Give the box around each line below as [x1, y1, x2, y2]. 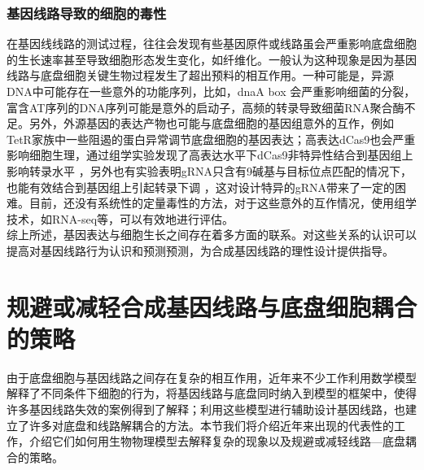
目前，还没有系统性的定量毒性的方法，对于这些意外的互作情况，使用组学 [28, 194, 417, 211]
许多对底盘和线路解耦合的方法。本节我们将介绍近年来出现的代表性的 [28, 416, 394, 433]
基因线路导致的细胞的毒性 [7, 2, 167, 23]
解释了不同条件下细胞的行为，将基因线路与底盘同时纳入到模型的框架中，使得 [7, 385, 417, 402]
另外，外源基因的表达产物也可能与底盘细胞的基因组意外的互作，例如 [28, 115, 394, 132]
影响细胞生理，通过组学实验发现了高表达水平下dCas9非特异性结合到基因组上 [7, 146, 413, 163]
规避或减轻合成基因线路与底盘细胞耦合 [7, 289, 417, 323]
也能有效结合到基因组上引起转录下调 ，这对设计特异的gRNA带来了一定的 [7, 178, 395, 195]
